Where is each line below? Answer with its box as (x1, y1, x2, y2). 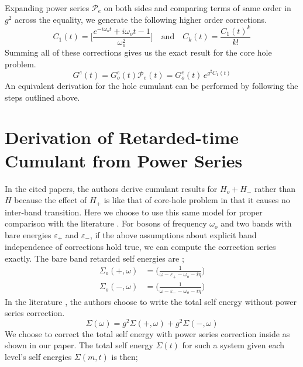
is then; (111, 350, 138, 362)
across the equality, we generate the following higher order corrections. (15, 13, 267, 25)
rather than (254, 182, 296, 194)
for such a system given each (182, 339, 285, 351)
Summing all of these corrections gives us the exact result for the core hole (5, 46, 272, 59)
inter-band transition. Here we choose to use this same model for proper (5, 205, 263, 218)
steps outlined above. (5, 91, 80, 103)
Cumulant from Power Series (5, 148, 243, 172)
